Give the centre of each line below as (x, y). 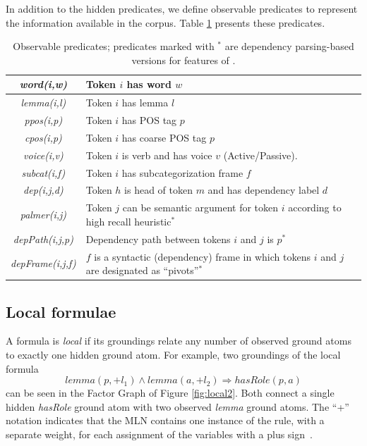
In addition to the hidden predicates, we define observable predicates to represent (182, 8)
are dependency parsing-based (289, 46)
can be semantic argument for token (200, 207)
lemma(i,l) (43, 103)
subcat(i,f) (43, 172)
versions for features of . (183, 60)
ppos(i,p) (43, 120)
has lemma (145, 103)
